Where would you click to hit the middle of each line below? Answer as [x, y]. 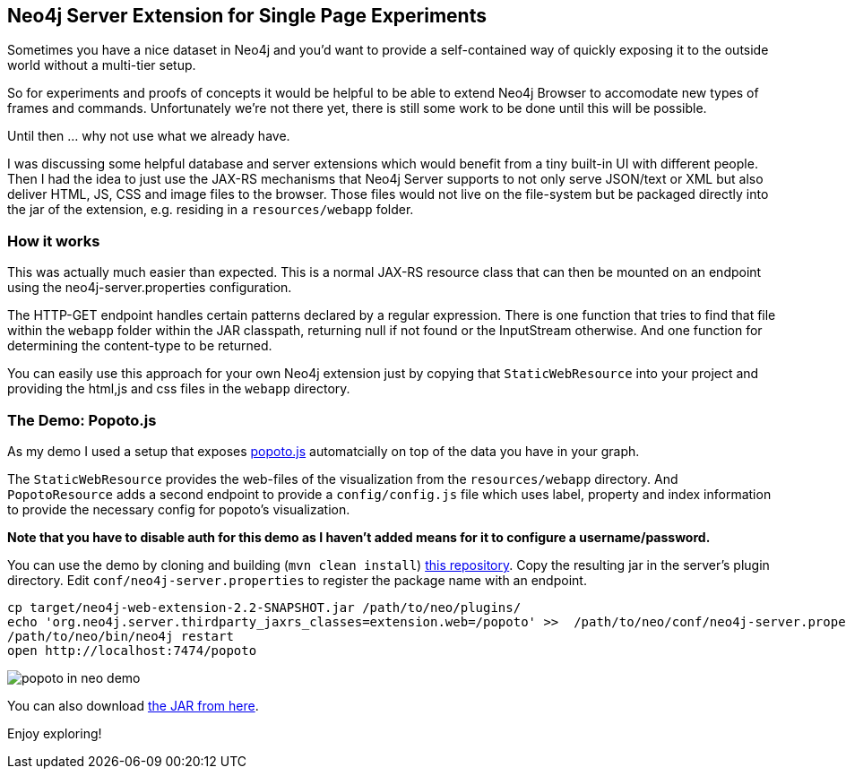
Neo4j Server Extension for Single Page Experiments [247, 16]
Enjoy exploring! [55, 733]
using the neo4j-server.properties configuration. [150, 288]
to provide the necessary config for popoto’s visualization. [179, 509]
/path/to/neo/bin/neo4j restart [121, 636]
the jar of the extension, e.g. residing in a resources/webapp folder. [211, 210]
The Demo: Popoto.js [82, 420]
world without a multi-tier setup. [102, 65]
